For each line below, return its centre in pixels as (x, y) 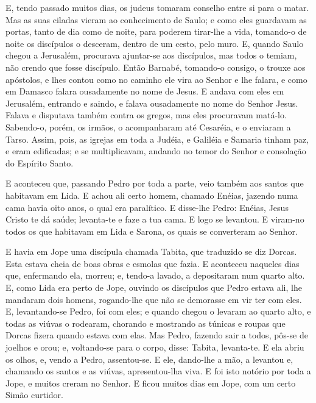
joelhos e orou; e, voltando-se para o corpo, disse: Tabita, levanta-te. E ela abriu (155, 347)
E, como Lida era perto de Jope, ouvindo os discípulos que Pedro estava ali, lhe (154, 287)
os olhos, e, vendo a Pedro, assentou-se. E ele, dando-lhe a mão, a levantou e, (149, 359)
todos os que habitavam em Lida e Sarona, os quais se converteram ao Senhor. (152, 231)
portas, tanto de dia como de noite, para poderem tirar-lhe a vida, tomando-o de (156, 31)
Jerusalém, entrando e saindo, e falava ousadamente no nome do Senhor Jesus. (152, 103)
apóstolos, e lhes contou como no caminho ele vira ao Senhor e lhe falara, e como (156, 79)
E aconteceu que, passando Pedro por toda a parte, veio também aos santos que (155, 183)
